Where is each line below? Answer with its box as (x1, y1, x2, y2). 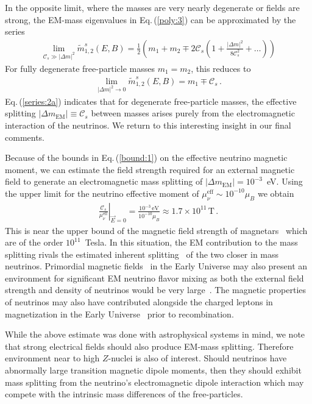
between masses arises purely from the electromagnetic (91, 107, 295, 119)
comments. (5, 130, 45, 143)
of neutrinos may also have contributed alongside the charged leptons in (5, 296, 273, 308)
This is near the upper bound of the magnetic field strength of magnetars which (5, 224, 308, 236)
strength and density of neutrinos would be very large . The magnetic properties (5, 283, 307, 296)
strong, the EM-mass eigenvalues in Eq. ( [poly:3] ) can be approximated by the (5, 13, 296, 26)
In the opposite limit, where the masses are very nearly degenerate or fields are (5, 1, 300, 13)
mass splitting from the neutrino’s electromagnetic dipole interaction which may (5, 375, 304, 388)
